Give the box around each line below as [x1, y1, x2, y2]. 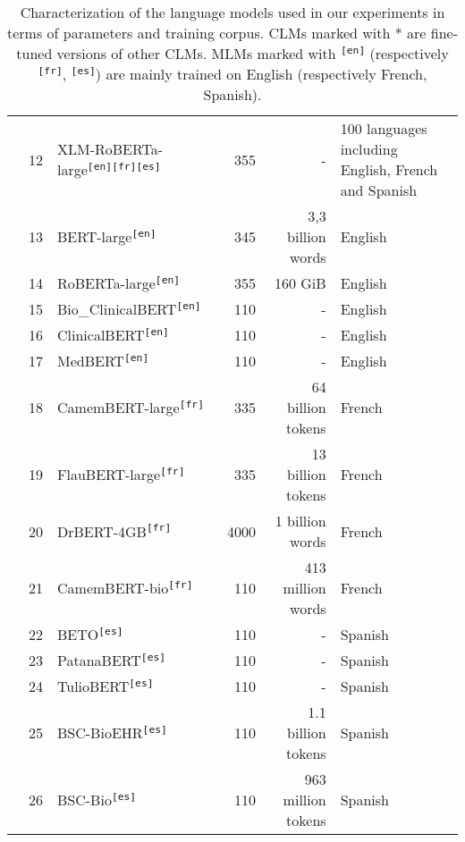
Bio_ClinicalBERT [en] [57, 299, 201, 319]
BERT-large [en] [57, 226, 156, 247]
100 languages [340, 118, 427, 139]
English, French [340, 159, 438, 180]
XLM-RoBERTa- [57, 139, 164, 159]
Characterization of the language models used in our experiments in [20, 2, 445, 22]
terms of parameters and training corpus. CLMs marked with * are [7, 22, 427, 43]
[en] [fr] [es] [87, 159, 161, 173]
